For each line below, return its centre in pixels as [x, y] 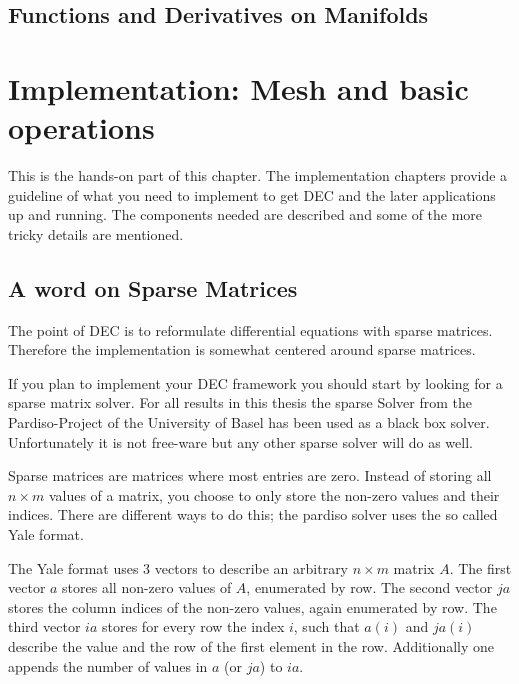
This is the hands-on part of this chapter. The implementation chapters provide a [258, 175]
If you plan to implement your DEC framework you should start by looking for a [255, 382]
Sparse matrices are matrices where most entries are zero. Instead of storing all [250, 475]
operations [81, 127]
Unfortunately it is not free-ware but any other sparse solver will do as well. [240, 441]
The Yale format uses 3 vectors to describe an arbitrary [178, 567]
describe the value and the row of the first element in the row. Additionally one [251, 645]
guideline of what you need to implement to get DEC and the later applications [252, 194]
